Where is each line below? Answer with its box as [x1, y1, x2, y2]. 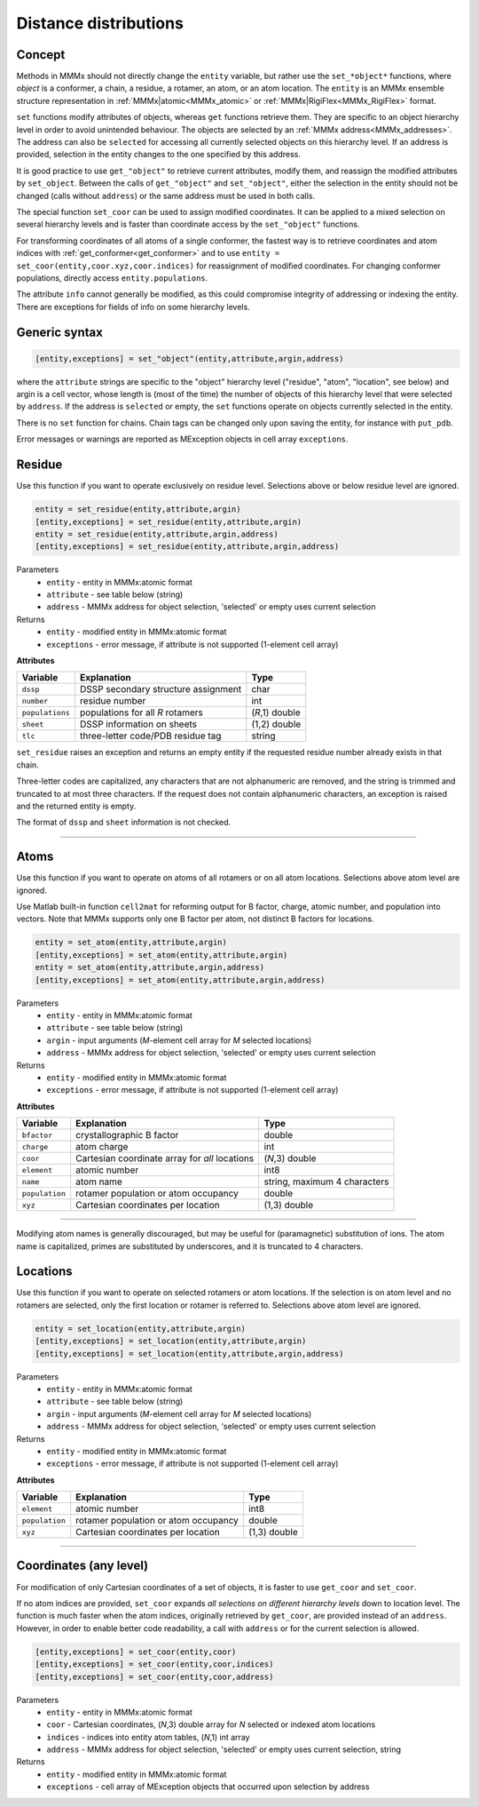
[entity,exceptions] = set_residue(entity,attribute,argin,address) [35, 542, 340, 552]
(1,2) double [251, 718, 302, 730]
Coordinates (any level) [16, 1558, 149, 1573]
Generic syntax [16, 324, 104, 339]
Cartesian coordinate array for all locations [75, 1152, 255, 1165]
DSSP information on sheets [80, 718, 198, 730]
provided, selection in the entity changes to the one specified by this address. [16, 149, 302, 160]
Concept [16, 47, 66, 62]
